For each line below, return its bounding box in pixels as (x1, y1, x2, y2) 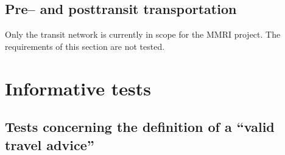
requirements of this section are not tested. (5, 40, 165, 52)
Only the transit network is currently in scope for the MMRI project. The (5, 28, 281, 41)
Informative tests (5, 75, 152, 100)
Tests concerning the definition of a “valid (5, 117, 275, 136)
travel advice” (5, 135, 94, 154)
